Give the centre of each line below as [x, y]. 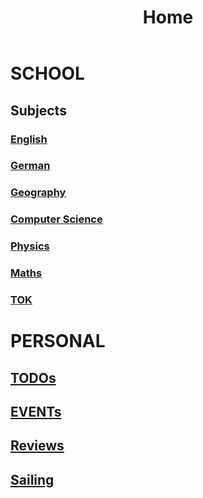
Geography [38, 193]
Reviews [37, 446]
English [29, 139]
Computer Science [56, 219]
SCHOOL [47, 73]
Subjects [38, 110]
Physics [30, 246]
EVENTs [36, 412]
